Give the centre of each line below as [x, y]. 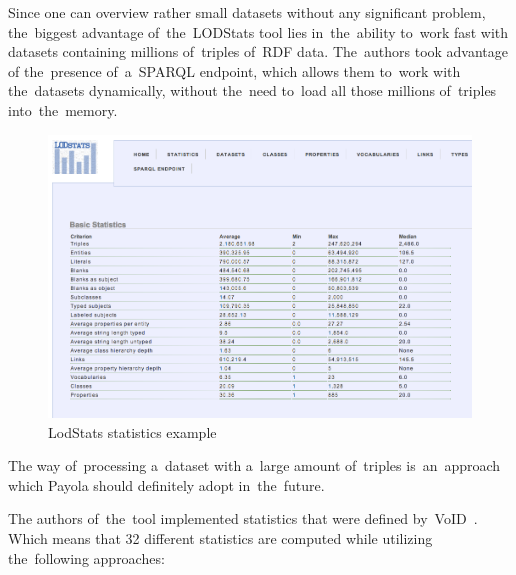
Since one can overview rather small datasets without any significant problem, [247, 12]
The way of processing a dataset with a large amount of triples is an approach [254, 465]
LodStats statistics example [132, 431]
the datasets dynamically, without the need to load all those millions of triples [252, 90]
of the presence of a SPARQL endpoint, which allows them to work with [234, 70]
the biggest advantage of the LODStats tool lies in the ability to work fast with [258, 31]
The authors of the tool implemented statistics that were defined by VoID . [243, 518]
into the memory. [63, 109]
